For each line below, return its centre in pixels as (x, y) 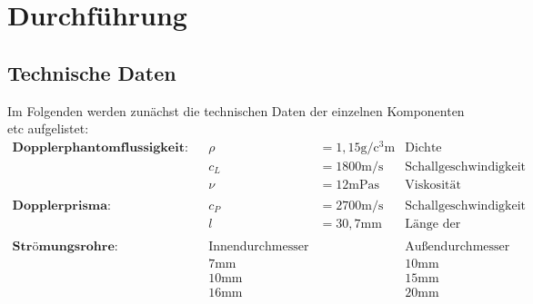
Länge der (433, 225)
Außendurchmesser (458, 247)
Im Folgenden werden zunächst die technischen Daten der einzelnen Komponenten (236, 110)
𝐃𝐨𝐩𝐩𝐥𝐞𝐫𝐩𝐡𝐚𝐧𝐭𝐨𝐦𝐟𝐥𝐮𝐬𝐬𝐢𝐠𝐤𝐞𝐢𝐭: (100, 147)
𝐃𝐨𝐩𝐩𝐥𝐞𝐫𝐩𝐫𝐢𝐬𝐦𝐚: (61, 206)
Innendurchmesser (259, 247)
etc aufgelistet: (48, 128)
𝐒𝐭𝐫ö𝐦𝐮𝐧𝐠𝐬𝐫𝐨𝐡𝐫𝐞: (65, 247)
